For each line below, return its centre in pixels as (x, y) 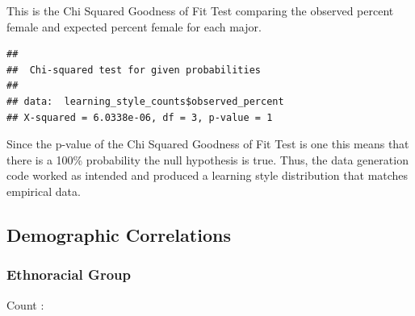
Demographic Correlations (119, 234)
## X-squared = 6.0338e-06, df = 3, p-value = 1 (140, 117)
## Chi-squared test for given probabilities (134, 70)
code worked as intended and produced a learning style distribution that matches (207, 175)
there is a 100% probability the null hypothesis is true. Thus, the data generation (207, 159)
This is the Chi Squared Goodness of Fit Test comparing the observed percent (200, 10)
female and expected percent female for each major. (134, 26)
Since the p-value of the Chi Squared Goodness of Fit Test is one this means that (208, 144)
